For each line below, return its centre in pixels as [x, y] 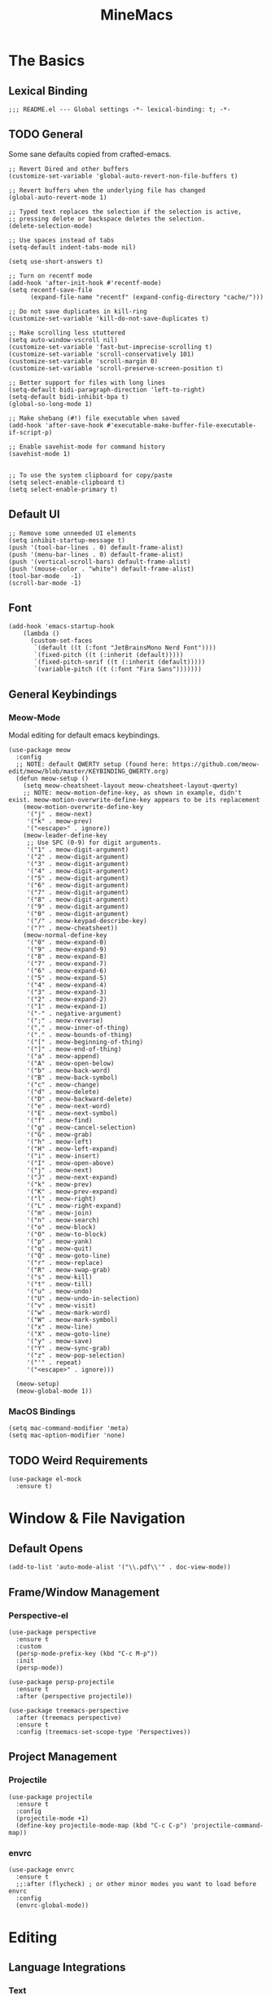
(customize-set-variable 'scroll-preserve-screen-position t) [116, 368]
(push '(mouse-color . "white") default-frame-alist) [102, 569]
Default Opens [46, 1548]
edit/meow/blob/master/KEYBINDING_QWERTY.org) [89, 772]
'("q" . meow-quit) [59, 1249]
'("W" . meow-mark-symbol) [72, 1320]
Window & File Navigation [97, 1519]
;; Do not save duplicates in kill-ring [78, 311]
